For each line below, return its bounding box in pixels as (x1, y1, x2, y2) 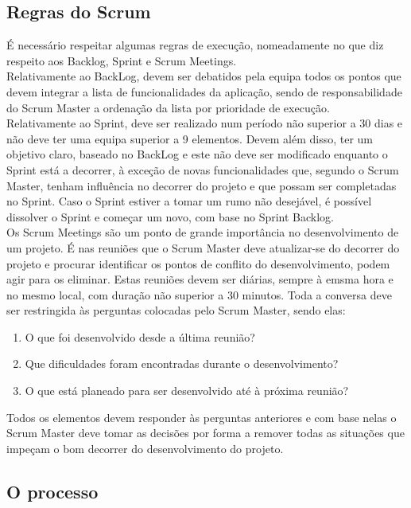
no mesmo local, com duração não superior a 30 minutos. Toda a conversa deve (6, 286, 392, 303)
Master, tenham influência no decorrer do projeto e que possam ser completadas (6, 177, 397, 193)
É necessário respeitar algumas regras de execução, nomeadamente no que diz (6, 37, 384, 53)
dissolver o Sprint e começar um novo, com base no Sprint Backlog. (6, 208, 334, 225)
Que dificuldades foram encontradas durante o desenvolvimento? (25, 355, 339, 372)
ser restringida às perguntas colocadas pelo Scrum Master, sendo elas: (6, 302, 346, 318)
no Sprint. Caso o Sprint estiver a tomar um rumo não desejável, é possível (6, 193, 372, 209)
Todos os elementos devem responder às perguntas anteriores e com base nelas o (6, 408, 397, 425)
